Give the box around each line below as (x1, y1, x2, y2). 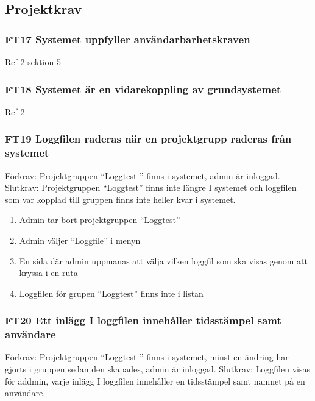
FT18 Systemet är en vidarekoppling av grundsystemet (5, 81, 281, 96)
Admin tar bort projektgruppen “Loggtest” (19, 213, 180, 226)
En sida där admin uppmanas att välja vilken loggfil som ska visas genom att (19, 254, 308, 267)
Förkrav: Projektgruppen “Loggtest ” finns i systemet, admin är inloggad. (5, 169, 280, 182)
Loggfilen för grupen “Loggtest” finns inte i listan (19, 286, 204, 299)
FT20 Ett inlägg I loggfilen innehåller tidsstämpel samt (5, 313, 281, 328)
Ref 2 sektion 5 (5, 55, 62, 68)
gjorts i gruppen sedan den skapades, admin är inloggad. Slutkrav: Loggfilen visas (5, 363, 310, 375)
